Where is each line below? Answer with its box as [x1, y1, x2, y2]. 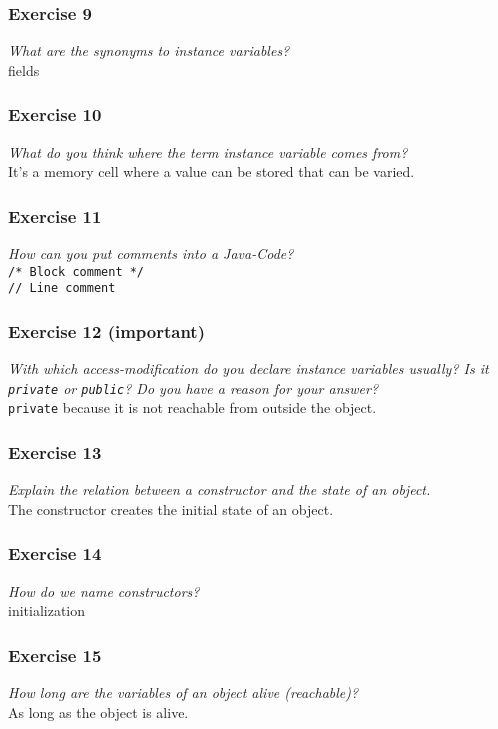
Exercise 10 [8, 102, 102, 127]
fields [8, 59, 40, 80]
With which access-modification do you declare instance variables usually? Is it [8, 358, 489, 379]
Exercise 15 [8, 642, 102, 667]
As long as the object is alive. [8, 701, 189, 722]
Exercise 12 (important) [8, 318, 205, 343]
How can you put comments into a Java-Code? [8, 243, 294, 264]
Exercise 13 [8, 439, 102, 464]
